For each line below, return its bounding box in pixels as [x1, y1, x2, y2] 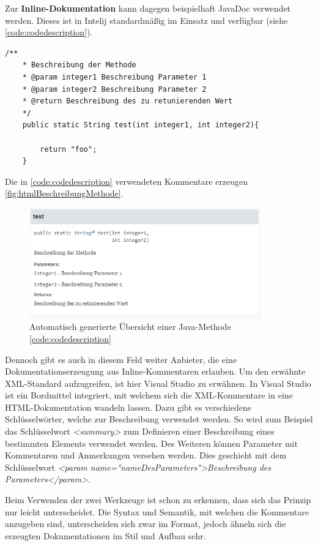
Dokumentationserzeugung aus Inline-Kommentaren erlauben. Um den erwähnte [5, 365, 306, 378]
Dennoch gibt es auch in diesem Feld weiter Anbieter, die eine [5, 353, 237, 365]
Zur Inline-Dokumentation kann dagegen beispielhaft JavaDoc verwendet [5, 2, 291, 14]
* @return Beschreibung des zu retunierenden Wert [22, 97, 233, 106]
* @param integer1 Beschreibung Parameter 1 [22, 72, 207, 81]
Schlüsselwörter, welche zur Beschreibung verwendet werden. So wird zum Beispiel [5, 413, 313, 425]
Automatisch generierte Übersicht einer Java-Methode [29, 320, 231, 333]
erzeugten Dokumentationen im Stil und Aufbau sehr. [5, 529, 206, 542]
